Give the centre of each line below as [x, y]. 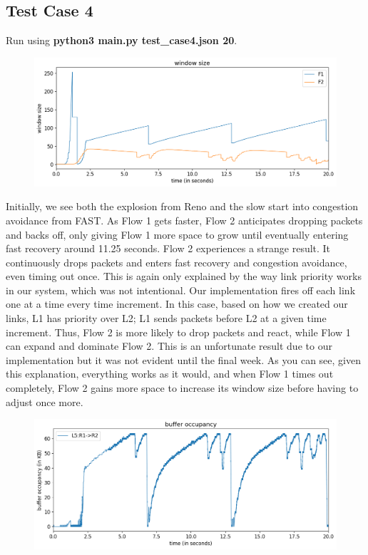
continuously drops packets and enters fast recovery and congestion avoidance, [177, 262]
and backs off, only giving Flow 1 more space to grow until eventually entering [177, 234]
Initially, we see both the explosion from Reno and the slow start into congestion [182, 206]
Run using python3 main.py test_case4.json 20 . [122, 40]
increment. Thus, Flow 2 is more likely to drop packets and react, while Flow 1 [178, 332]
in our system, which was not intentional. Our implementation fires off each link [181, 290]
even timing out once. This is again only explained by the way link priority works [184, 276]
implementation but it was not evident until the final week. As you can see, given [183, 359]
